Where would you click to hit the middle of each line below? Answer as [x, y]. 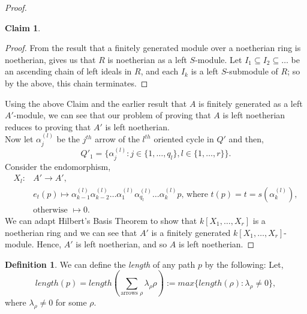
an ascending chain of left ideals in [68, 71]
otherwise [50, 210]
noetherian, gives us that [50, 59]
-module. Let [219, 59]
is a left [205, 71]
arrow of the [117, 139]
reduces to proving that [48, 126]
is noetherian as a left [147, 59]
